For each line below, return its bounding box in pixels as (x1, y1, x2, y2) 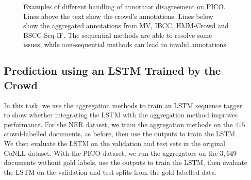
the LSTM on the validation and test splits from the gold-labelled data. (4, 166, 217, 177)
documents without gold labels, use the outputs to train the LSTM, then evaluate (4, 157, 248, 167)
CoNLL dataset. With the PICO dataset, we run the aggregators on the (4, 147, 218, 158)
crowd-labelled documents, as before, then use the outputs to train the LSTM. (4, 129, 237, 139)
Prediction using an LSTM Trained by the (4, 63, 221, 78)
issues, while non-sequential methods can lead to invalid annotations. (23, 39, 228, 49)
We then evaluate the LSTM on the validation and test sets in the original (4, 138, 225, 148)
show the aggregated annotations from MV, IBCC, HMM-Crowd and (23, 20, 229, 31)
